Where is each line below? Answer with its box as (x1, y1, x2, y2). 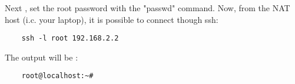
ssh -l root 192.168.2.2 (21, 34, 119, 43)
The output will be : (5, 51, 78, 63)
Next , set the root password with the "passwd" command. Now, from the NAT (5, 2, 290, 14)
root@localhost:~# (21, 72, 94, 80)
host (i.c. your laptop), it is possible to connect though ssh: (5, 13, 218, 25)
